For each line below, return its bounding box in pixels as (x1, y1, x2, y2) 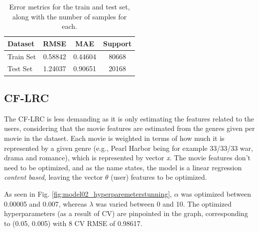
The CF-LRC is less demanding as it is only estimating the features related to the (4, 113, 255, 123)
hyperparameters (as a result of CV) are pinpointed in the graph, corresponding (4, 208, 248, 219)
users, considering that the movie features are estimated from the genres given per (4, 123, 255, 133)
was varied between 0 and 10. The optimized (96, 198, 232, 209)
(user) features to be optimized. (111, 172, 207, 182)
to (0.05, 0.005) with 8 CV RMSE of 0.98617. (4, 218, 142, 228)
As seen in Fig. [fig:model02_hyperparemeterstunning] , (4, 188, 172, 199)
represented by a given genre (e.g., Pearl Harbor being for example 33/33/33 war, (4, 142, 253, 153)
